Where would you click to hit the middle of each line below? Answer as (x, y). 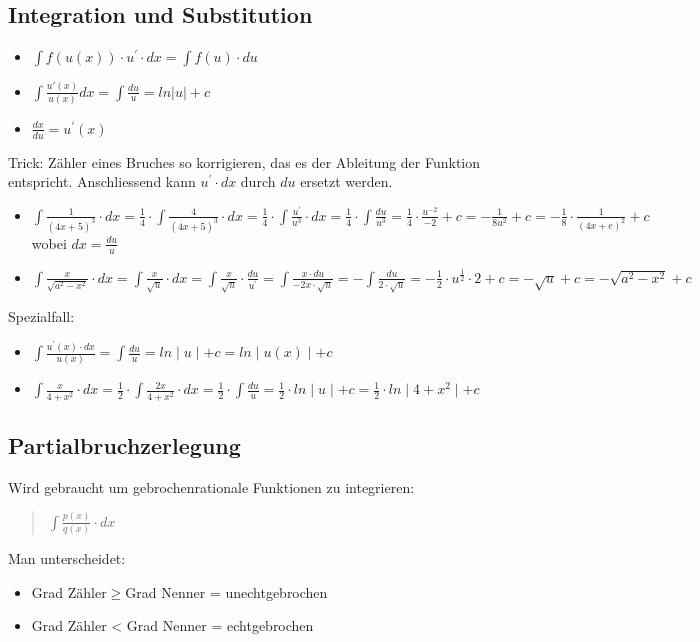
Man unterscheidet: (67, 558)
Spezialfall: (41, 315)
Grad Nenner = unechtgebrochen (226, 591)
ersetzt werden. (346, 181)
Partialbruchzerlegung (124, 444)
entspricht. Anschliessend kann (102, 181)
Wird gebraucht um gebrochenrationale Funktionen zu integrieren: (211, 486)
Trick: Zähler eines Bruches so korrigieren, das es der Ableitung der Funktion (244, 161)
